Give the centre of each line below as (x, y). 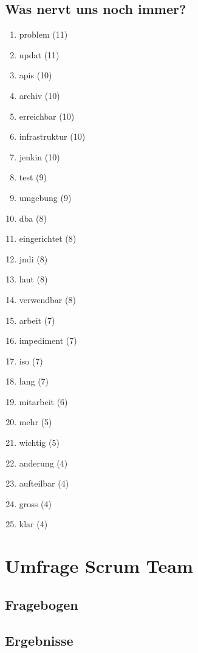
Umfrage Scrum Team (99, 566)
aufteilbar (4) (44, 483)
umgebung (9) (45, 197)
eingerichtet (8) (48, 238)
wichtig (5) (39, 443)
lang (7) (34, 381)
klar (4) (33, 524)
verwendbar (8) (47, 299)
